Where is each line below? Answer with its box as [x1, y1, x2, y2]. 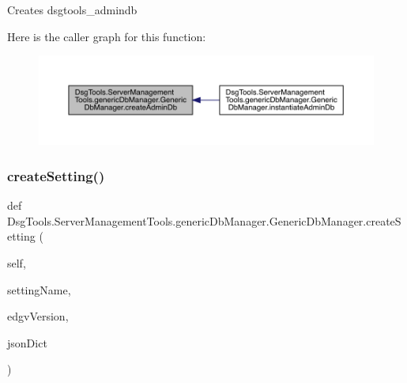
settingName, [7, 281, 71, 298]
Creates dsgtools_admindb [7, 2, 138, 17]
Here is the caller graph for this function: [7, 28, 206, 44]
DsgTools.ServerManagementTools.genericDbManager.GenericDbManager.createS [7, 212, 401, 229]
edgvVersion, [7, 308, 69, 324]
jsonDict [7, 334, 47, 351]
